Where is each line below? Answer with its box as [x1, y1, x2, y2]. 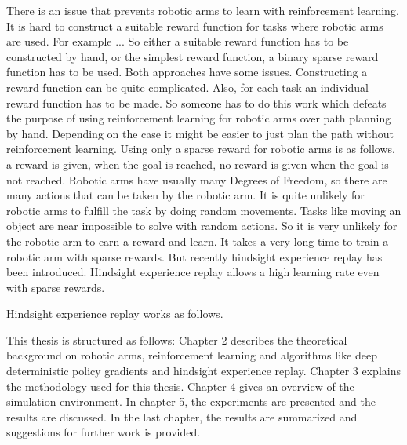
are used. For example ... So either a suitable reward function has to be [6, 33, 349, 49]
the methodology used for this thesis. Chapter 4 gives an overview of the [6, 378, 354, 394]
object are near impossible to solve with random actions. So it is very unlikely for [6, 217, 398, 234]
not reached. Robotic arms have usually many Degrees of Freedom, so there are [6, 171, 387, 188]
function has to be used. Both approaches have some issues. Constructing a [6, 64, 368, 80]
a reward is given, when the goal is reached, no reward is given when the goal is [6, 155, 389, 172]
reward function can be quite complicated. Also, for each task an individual [6, 78, 369, 95]
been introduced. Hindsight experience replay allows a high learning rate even [6, 264, 380, 280]
